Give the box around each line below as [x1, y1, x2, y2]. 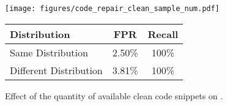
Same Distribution [10, 45, 88, 59]
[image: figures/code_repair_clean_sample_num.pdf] [5, 4, 220, 13]
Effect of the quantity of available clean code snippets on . [5, 89, 223, 102]
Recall [147, 26, 179, 41]
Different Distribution [10, 62, 103, 77]
